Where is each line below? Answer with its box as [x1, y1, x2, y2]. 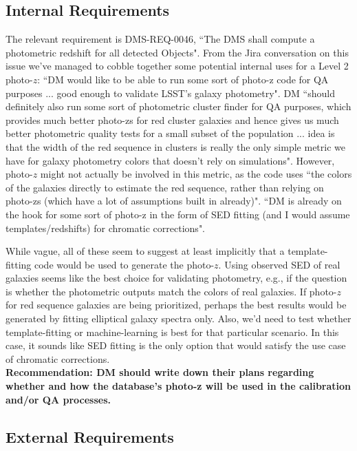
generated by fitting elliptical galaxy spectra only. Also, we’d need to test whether [6, 311, 351, 326]
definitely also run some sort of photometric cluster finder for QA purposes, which [6, 99, 351, 114]
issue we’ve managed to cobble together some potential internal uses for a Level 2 [6, 59, 349, 73]
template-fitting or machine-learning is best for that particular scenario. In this [6, 324, 339, 339]
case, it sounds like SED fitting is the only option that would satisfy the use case [6, 338, 346, 353]
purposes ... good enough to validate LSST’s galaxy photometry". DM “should [6, 85, 335, 100]
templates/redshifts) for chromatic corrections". [6, 220, 206, 235]
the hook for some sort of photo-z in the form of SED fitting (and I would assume [6, 207, 350, 221]
